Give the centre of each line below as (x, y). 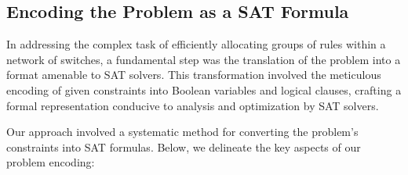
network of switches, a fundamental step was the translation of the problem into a (204, 59)
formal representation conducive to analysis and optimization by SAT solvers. (193, 105)
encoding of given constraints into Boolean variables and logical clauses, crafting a (204, 89)
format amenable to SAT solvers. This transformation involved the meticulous (194, 75)
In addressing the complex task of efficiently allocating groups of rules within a (196, 44)
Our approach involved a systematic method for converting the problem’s (182, 132)
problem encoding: (51, 162)
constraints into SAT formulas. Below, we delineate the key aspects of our (184, 146)
